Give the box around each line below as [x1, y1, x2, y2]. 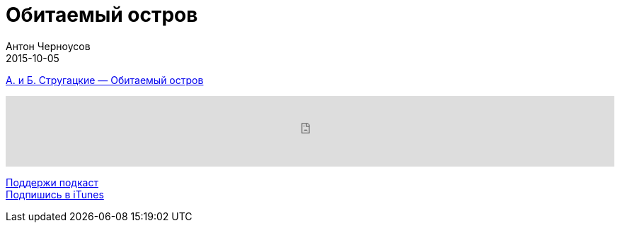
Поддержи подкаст [6, 176, 98, 188]
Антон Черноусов [6, 40, 91, 52]
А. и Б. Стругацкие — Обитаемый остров [6, 73, 204, 86]
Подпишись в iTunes [6, 188, 104, 200]
